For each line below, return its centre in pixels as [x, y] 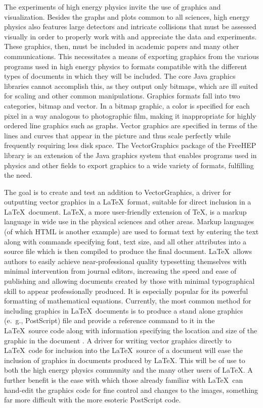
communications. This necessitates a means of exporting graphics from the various [131, 56]
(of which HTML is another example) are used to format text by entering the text [131, 232]
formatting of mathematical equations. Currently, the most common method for [128, 301]
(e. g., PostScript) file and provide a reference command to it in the [109, 320]
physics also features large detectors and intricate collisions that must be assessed [130, 27]
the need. [18, 175]
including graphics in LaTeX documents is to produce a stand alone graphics [124, 310]
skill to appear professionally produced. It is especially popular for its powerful [126, 291]
